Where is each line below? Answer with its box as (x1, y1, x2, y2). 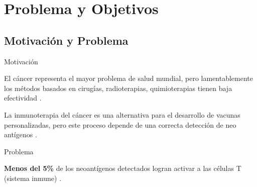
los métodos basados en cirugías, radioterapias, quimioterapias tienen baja (4, 82, 232, 93)
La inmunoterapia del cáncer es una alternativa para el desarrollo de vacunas (4, 109, 240, 120)
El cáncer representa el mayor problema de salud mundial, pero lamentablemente (4, 73, 253, 83)
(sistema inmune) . (4, 172, 62, 183)
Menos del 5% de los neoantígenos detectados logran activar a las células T (4, 163, 241, 173)
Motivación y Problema (4, 32, 128, 48)
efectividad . (4, 92, 42, 103)
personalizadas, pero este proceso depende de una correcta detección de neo (4, 119, 236, 130)
